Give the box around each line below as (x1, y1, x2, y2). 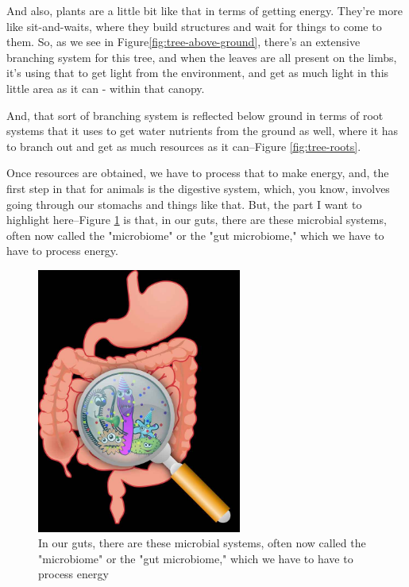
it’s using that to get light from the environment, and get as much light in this (6, 64, 389, 81)
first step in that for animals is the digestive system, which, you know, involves (6, 180, 390, 196)
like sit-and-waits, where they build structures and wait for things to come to (6, 17, 382, 34)
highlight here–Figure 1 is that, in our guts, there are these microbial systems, (6, 211, 387, 228)
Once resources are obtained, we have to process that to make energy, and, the (6, 164, 389, 181)
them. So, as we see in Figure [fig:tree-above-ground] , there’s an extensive (6, 33, 361, 50)
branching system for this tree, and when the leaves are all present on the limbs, (6, 48, 397, 65)
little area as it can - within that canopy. (6, 79, 205, 96)
